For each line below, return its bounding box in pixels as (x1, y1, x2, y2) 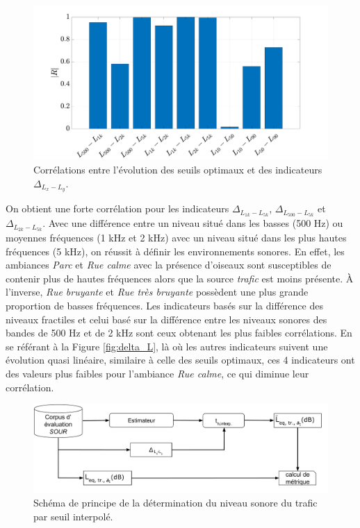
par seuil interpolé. (33, 509, 113, 523)
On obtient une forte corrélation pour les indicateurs (6, 201, 229, 216)
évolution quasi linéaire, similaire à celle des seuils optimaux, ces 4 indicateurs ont (6, 352, 355, 367)
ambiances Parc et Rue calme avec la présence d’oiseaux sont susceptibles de (6, 257, 332, 272)
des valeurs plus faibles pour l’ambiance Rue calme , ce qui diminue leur (6, 366, 309, 381)
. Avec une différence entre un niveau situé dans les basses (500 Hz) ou (42, 216, 343, 230)
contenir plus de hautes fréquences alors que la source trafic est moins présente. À (6, 271, 354, 285)
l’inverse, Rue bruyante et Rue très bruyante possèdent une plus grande (6, 284, 309, 299)
